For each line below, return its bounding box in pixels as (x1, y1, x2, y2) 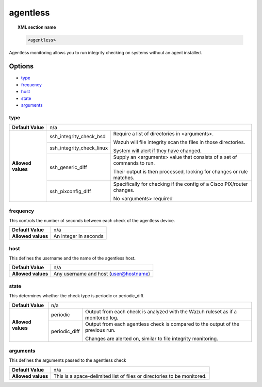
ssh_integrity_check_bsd (49, 133, 106, 140)
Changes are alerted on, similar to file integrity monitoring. (85, 335, 218, 342)
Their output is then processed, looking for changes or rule (113, 168, 248, 175)
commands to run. (113, 160, 155, 167)
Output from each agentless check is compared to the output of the (85, 321, 240, 327)
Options (9, 62, 34, 70)
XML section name (17, 24, 56, 30)
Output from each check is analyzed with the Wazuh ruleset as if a (85, 308, 237, 315)
